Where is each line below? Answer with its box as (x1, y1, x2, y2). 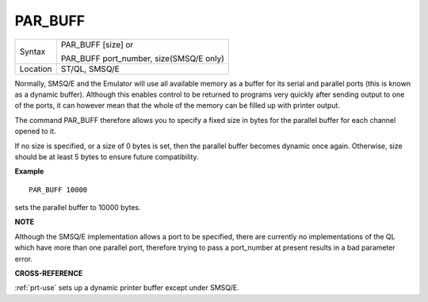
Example (14, 166, 44, 176)
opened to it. (14, 127, 56, 136)
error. (14, 254, 33, 263)
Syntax (19, 46, 46, 57)
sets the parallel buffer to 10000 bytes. (14, 203, 142, 212)
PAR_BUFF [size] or (60, 39, 134, 50)
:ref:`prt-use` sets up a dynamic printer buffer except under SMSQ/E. (14, 283, 239, 292)
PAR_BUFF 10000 (29, 185, 88, 194)
